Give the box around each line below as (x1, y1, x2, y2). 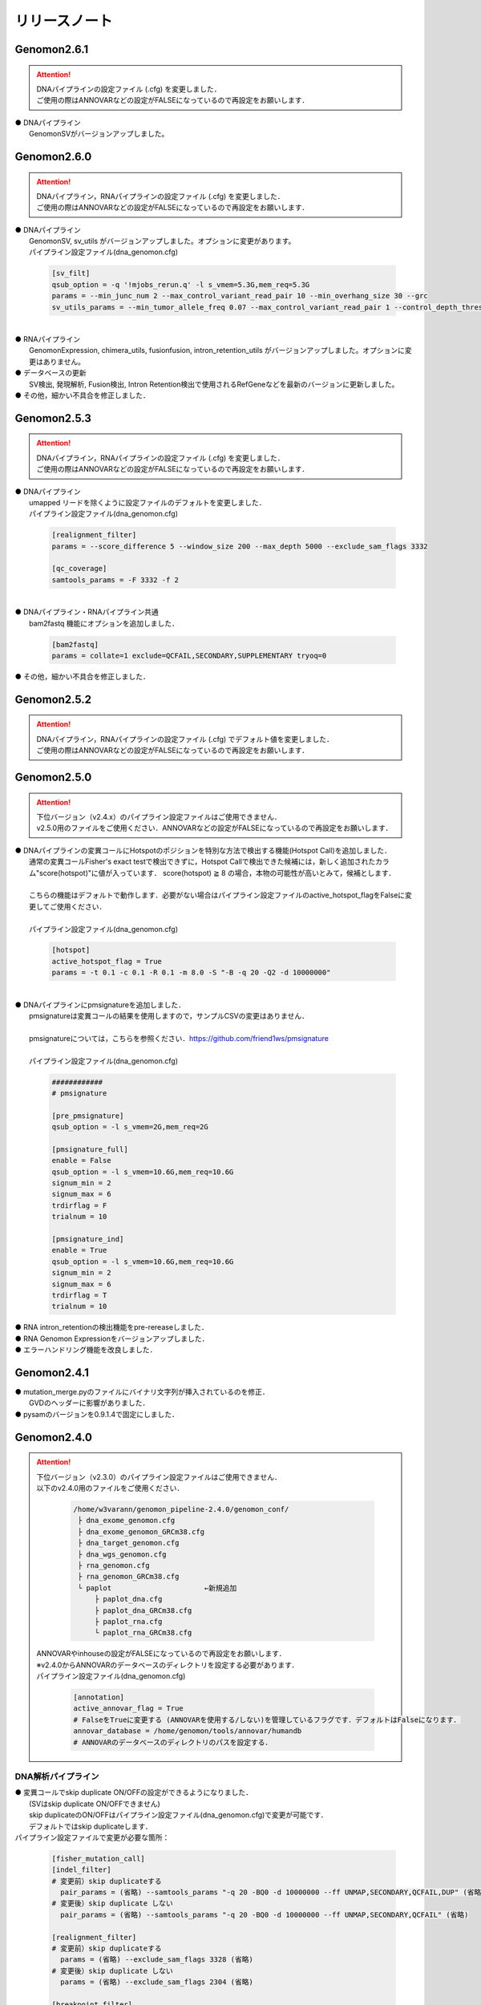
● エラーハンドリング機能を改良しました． (14, 1345, 157, 1355)
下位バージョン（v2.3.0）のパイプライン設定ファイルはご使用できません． (36, 1472, 282, 1481)
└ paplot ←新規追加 (77, 1583, 237, 1592)
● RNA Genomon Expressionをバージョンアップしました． (14, 1334, 209, 1343)
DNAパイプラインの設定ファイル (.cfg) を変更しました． (36, 84, 221, 94)
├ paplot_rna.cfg (94, 1617, 163, 1626)
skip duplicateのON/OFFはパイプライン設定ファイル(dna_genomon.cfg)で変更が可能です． (29, 1810, 328, 1820)
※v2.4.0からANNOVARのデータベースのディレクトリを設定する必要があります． (36, 1660, 299, 1670)
